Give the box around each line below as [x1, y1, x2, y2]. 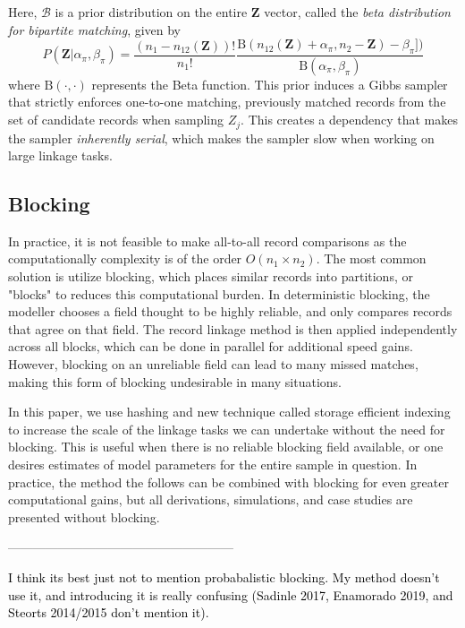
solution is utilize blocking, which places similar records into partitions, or [8, 267, 413, 286]
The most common [324, 249, 427, 268]
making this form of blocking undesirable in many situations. [8, 372, 342, 391]
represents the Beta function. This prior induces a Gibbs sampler [91, 74, 448, 93]
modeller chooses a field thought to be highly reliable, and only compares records [8, 302, 452, 321]
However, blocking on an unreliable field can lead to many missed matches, [8, 355, 418, 374]
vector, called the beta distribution [264, 3, 451, 21]
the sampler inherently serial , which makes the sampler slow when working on [8, 128, 435, 147]
